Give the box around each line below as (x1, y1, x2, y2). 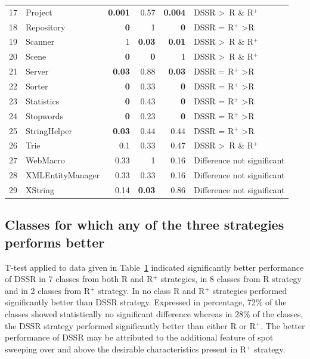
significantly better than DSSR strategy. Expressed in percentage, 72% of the (5, 296, 287, 308)
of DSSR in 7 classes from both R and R (5, 273, 153, 285)
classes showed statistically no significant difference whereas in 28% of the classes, (5, 307, 303, 320)
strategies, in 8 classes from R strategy (160, 273, 302, 285)
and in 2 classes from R (5, 284, 91, 296)
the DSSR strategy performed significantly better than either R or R (5, 319, 256, 332)
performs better (5, 233, 105, 251)
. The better (261, 319, 305, 332)
